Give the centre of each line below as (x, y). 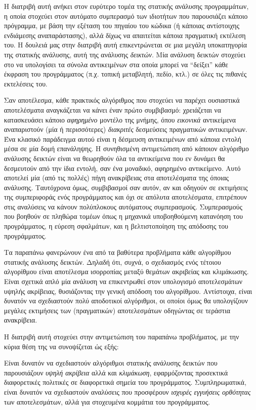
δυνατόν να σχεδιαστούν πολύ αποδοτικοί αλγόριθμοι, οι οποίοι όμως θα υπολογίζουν (126, 301)
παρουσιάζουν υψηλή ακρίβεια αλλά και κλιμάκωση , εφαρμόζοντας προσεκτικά (116, 372)
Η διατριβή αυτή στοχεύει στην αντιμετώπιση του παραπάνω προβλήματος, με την (122, 336)
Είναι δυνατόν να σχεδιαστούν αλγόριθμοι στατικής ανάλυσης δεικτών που (111, 363)
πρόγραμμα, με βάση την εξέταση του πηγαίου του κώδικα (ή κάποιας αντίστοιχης (122, 25)
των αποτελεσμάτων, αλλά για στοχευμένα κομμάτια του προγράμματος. (107, 401)
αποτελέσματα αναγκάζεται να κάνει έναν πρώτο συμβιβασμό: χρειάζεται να (113, 109)
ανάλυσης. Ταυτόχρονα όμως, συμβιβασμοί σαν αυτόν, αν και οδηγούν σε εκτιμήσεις (126, 187)
